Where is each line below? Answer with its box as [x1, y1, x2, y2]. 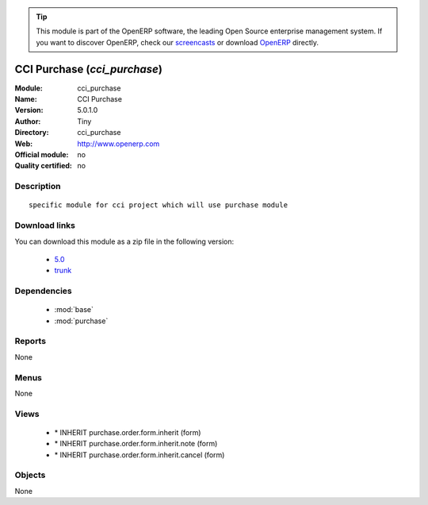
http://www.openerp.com [77, 139, 160, 148]
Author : [14, 116, 41, 126]
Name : [14, 94, 37, 104]
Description [14, 181, 61, 192]
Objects [14, 469, 46, 480]
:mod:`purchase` [54, 316, 109, 326]
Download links [14, 220, 75, 231]
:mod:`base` [54, 305, 94, 314]
